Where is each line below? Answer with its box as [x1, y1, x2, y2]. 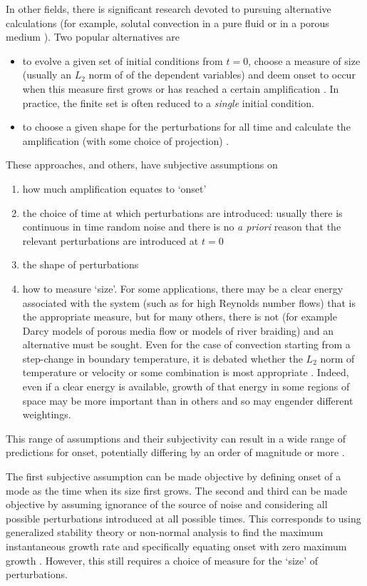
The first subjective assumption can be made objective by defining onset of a [6, 469, 341, 484]
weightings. [22, 407, 71, 422]
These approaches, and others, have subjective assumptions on [6, 157, 278, 172]
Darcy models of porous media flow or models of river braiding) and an [22, 323, 334, 338]
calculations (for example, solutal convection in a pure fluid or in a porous [6, 15, 329, 30]
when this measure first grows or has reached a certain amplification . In [22, 81, 339, 96]
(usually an [22, 67, 71, 82]
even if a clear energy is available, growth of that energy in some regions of [22, 379, 350, 394]
